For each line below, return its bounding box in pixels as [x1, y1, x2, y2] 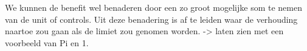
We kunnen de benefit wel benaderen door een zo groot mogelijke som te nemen [5, 1, 302, 13]
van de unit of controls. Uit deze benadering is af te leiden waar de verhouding [5, 13, 298, 25]
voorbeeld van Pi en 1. [5, 36, 89, 49]
